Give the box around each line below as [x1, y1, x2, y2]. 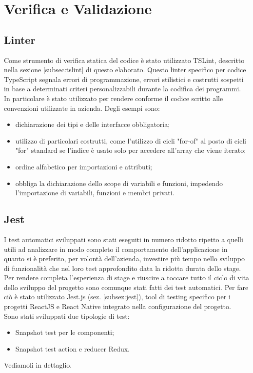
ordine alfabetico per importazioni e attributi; [15, 161, 153, 171]
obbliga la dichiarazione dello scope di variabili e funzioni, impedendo [15, 178, 223, 188]
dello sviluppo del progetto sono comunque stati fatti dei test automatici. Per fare [4, 282, 249, 292]
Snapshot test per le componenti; [15, 327, 114, 337]
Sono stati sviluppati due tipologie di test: [4, 311, 130, 321]
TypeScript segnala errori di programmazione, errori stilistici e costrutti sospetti [4, 74, 244, 84]
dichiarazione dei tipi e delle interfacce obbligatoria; [15, 119, 170, 129]
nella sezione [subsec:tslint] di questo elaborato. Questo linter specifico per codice [4, 64, 246, 75]
